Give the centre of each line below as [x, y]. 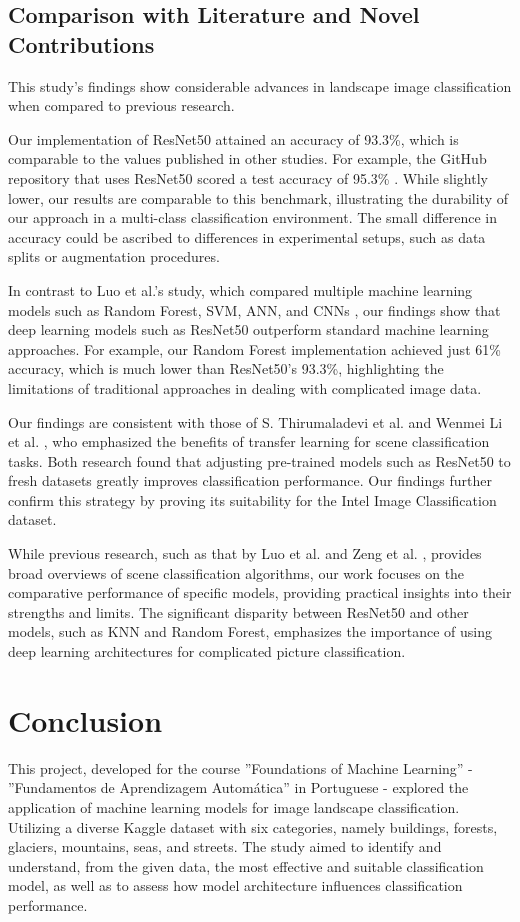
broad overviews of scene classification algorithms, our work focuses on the [236, 572]
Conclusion [85, 719]
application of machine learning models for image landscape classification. [234, 806]
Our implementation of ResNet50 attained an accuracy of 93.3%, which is [233, 138]
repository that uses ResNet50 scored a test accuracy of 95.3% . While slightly [248, 177]
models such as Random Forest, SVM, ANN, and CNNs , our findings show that [254, 309]
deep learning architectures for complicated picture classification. [207, 651]
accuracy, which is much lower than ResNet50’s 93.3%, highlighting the [226, 368]
